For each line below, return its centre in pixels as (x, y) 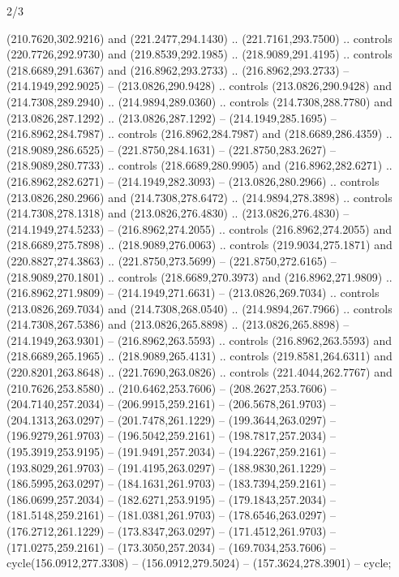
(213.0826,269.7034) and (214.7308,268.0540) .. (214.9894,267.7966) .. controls (199, 308)
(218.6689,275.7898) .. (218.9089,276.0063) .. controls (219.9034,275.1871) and (199, 245)
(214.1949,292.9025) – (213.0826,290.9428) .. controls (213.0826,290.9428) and (199, 86)
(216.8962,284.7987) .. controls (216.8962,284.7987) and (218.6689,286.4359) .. (199, 133)
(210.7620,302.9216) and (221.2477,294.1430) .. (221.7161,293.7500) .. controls (199, 38)
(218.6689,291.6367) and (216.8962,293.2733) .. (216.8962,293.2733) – (178, 69)
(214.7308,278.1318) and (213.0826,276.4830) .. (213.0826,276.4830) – (178, 213)
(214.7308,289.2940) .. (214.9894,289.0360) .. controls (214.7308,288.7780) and (199, 101)
